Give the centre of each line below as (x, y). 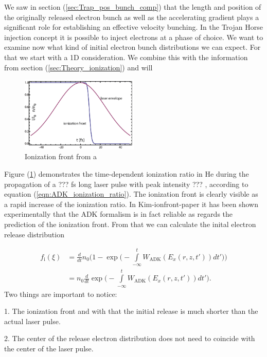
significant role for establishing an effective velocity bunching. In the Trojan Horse (133, 27)
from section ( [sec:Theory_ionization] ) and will (78, 67)
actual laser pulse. (32, 321)
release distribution (34, 234)
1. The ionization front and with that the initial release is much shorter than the (131, 311)
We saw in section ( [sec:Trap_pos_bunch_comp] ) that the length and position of (133, 7)
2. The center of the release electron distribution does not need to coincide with (130, 338)
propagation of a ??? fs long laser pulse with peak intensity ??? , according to (126, 184)
